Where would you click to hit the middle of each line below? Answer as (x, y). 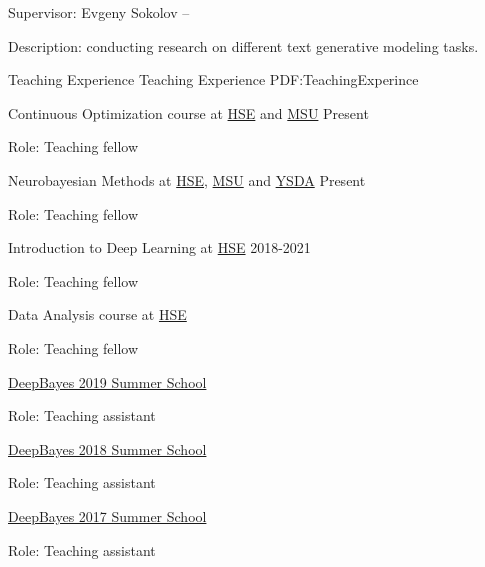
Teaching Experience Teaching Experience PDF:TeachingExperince (213, 79)
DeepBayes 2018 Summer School (107, 448)
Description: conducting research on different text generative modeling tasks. (243, 45)
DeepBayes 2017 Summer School (107, 515)
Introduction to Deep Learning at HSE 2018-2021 (159, 247)
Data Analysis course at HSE (97, 314)
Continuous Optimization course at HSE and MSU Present (188, 112)
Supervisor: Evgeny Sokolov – (99, 12)
